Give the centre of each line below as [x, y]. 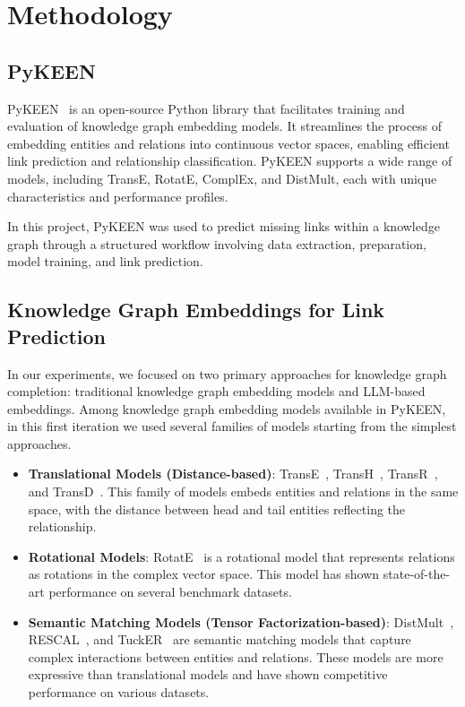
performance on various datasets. [119, 692]
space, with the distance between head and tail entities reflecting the [217, 509]
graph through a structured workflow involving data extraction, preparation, [217, 243]
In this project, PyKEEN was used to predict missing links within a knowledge [224, 226]
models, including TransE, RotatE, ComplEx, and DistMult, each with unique [222, 178]
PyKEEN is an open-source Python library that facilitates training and [206, 108]
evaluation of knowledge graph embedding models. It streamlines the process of [225, 126]
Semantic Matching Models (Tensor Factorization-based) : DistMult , [241, 621]
